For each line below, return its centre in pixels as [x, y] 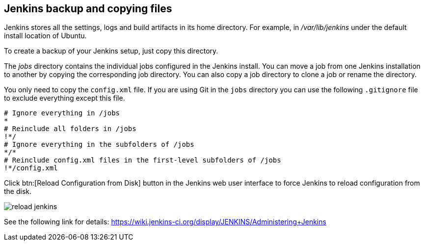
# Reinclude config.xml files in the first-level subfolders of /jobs [143, 160]
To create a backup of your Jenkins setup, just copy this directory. [111, 51]
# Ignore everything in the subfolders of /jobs [99, 145]
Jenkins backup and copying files [88, 9]
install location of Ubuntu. [45, 36]
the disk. [18, 191]
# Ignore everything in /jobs [62, 113]
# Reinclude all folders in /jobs [70, 129]
